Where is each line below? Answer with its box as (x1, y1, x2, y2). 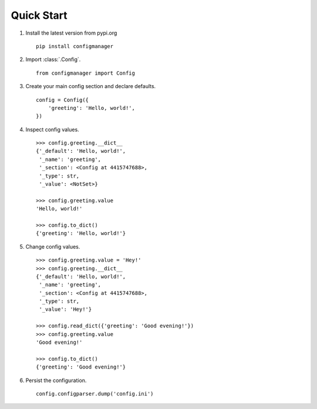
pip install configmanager (36, 43, 114, 49)
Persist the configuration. (25, 377, 87, 384)
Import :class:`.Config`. (25, 56, 81, 63)
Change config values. (25, 243, 80, 250)
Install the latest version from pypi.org (25, 29, 117, 36)
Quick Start (11, 9, 68, 22)
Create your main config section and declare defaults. (25, 83, 156, 90)
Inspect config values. (25, 126, 79, 133)
